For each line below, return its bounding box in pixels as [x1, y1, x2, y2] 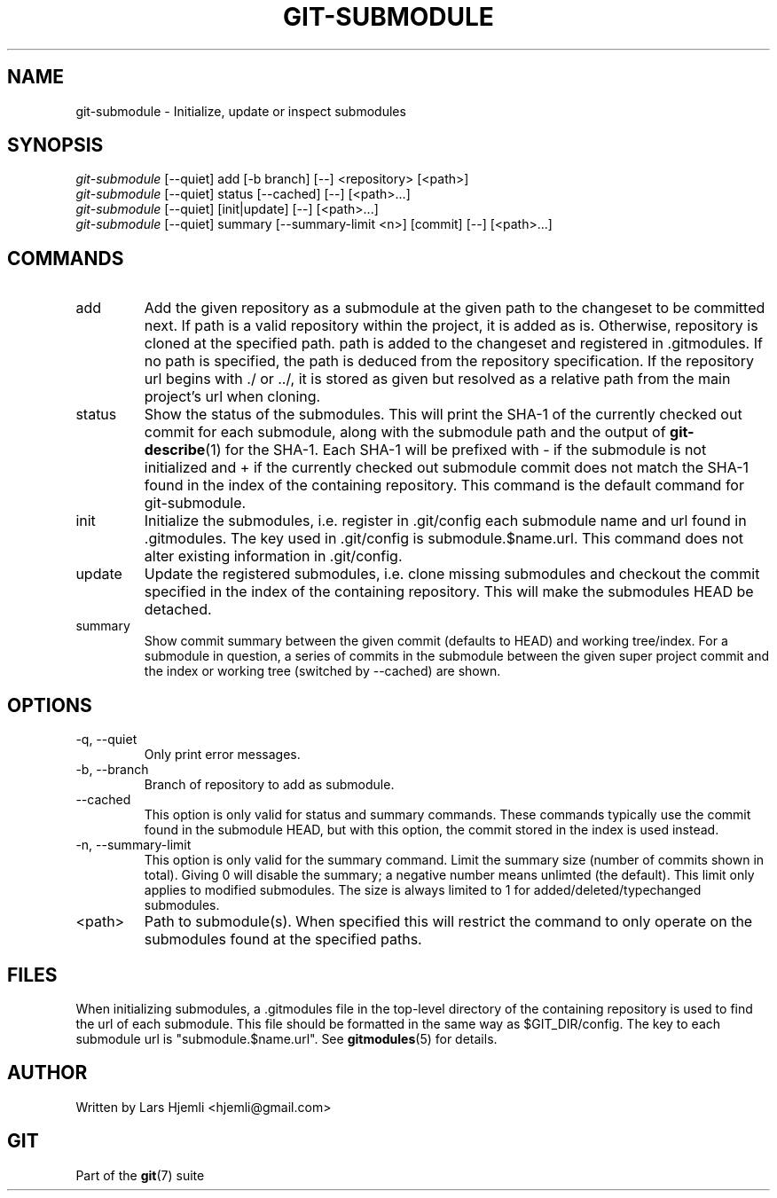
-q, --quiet [75, 732, 137, 748]
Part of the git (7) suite [75, 1167, 205, 1183]
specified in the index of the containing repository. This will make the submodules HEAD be [144, 583, 754, 601]
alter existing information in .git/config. [144, 547, 403, 566]
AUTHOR [7, 1061, 88, 1084]
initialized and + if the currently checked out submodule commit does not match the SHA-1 [144, 458, 750, 477]
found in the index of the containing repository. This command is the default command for [144, 476, 744, 495]
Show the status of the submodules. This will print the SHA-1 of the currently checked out [144, 405, 742, 424]
